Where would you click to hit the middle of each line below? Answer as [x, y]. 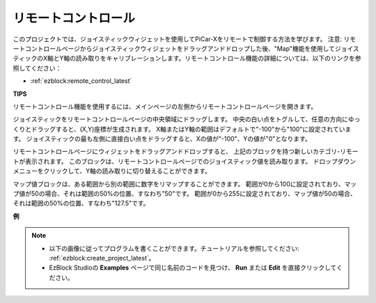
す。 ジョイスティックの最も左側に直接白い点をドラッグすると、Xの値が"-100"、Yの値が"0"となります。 [162, 139]
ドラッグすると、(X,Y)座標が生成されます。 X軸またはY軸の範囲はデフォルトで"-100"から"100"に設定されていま [191, 129]
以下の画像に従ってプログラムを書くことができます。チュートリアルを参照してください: [174, 248]
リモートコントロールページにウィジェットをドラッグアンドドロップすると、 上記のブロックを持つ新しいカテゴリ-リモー [186, 151]
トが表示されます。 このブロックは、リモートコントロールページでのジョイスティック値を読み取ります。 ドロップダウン [185, 161]
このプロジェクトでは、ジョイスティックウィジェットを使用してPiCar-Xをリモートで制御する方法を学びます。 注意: [178, 39]
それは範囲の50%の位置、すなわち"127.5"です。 [81, 203]
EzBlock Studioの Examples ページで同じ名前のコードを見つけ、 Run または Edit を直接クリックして [193, 267]
